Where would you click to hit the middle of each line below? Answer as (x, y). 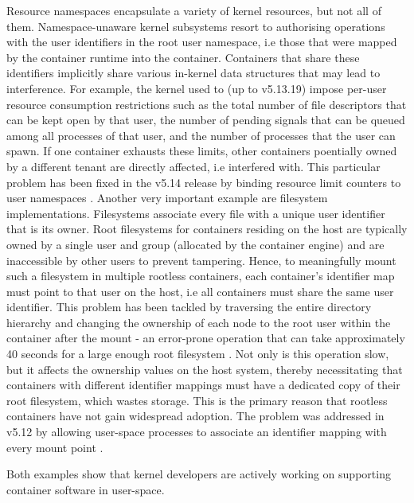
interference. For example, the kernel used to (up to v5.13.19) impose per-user (197, 88)
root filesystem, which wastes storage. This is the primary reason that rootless (197, 400)
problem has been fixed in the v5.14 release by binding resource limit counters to (204, 182)
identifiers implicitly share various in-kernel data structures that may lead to (193, 73)
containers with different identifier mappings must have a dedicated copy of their (203, 385)
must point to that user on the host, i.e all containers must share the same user (200, 291)
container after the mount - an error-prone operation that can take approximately (206, 338)
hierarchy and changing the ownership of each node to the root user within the (199, 322)
